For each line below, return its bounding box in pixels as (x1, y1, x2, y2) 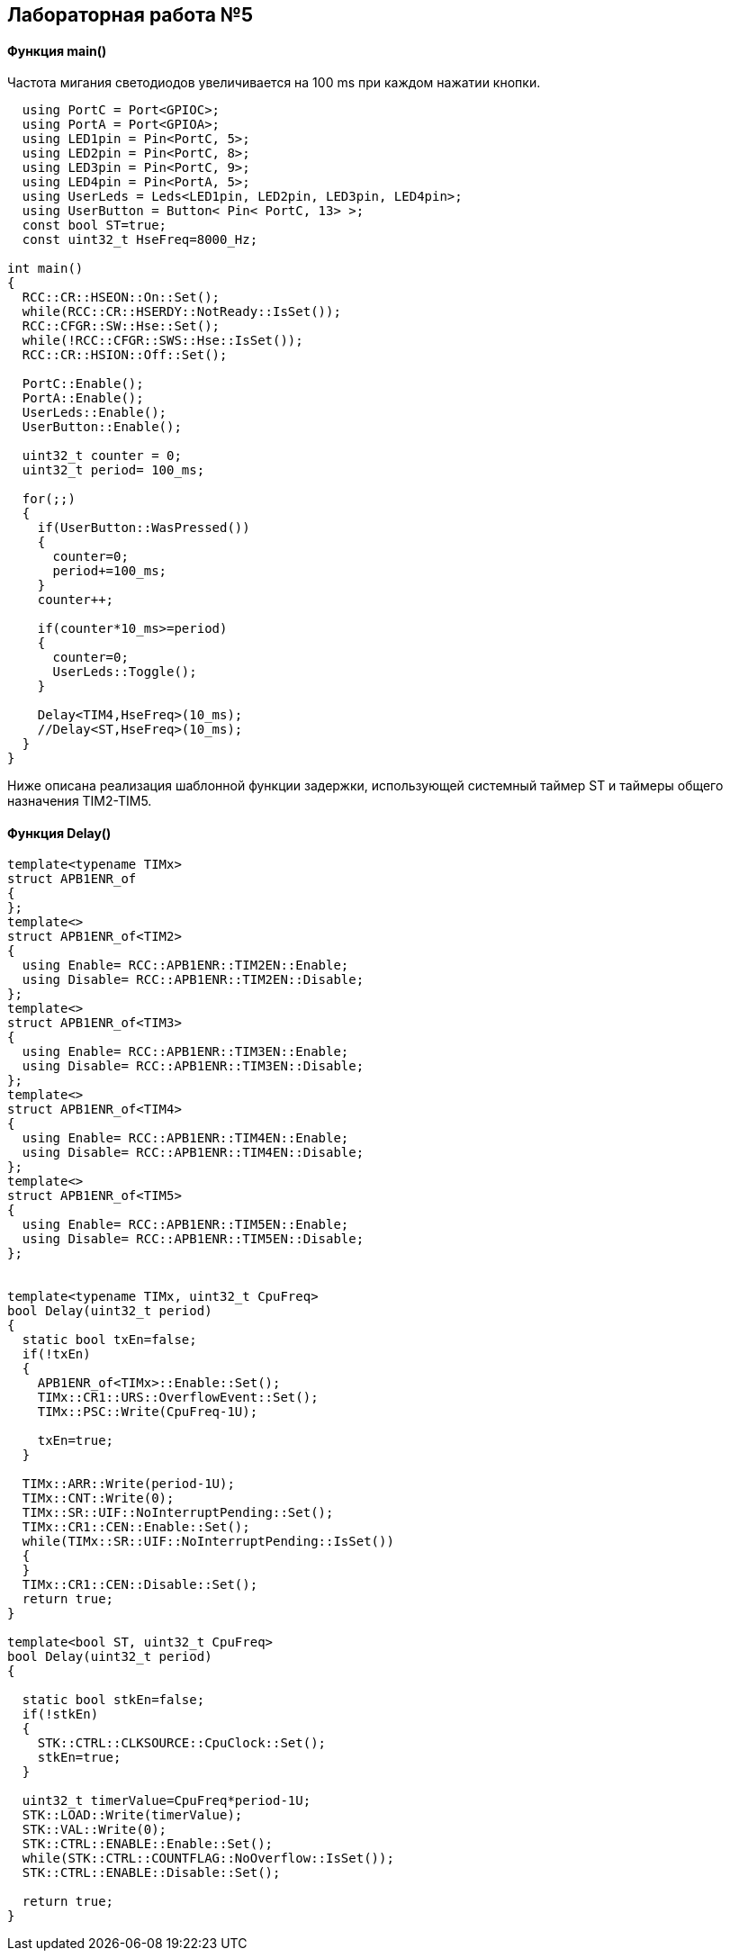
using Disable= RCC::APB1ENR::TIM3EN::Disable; (22, 1059, 365, 1074)
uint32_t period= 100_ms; (22, 463, 205, 478)
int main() (7, 261, 84, 276)
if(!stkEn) (22, 1707, 99, 1722)
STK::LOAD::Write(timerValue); (22, 1808, 243, 1823)
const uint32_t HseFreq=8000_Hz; (22, 232, 258, 248)
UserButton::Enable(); (22, 420, 182, 435)
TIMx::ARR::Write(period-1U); (22, 1476, 235, 1492)
